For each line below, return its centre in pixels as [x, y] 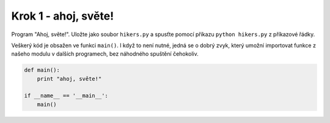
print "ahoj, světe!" [69, 79]
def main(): [42, 70]
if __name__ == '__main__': [66, 96]
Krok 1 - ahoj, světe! [63, 16]
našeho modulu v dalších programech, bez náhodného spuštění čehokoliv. [105, 54]
